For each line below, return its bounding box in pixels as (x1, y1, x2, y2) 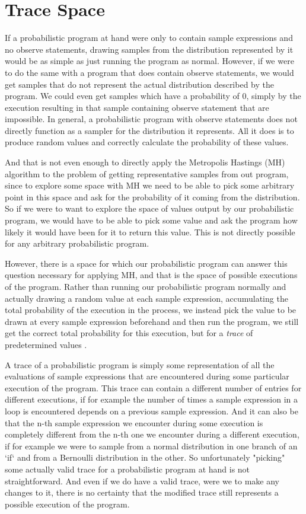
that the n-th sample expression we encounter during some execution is (5, 416, 263, 429)
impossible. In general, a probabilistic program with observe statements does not (5, 113, 298, 125)
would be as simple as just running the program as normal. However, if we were (5, 55, 294, 67)
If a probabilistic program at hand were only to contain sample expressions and (5, 31, 293, 44)
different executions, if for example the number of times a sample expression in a (5, 393, 298, 406)
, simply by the (246, 90, 301, 102)
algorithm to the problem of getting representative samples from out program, (5, 167, 289, 180)
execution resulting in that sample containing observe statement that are (5, 101, 269, 113)
